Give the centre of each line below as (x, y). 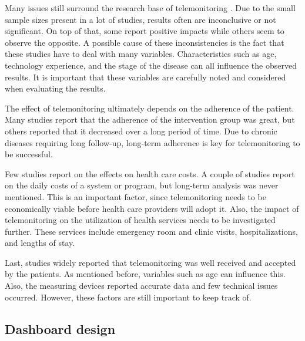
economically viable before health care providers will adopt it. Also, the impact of (152, 208)
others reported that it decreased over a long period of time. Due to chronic (141, 131)
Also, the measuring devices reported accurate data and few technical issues (141, 286)
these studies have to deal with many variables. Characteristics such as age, (141, 54)
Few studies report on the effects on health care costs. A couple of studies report (150, 173)
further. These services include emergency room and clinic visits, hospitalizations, (151, 231)
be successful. (29, 154)
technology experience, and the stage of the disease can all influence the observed (151, 65)
